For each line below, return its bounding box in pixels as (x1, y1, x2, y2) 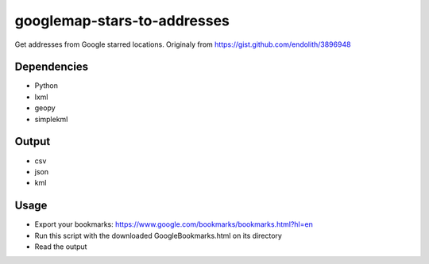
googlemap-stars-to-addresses (14, 12, 230, 29)
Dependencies (14, 60, 89, 74)
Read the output (34, 242, 87, 251)
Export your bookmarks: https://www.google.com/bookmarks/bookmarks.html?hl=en (34, 220, 313, 229)
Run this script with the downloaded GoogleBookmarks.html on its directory (34, 231, 282, 240)
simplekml (34, 114, 68, 124)
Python (34, 81, 59, 90)
